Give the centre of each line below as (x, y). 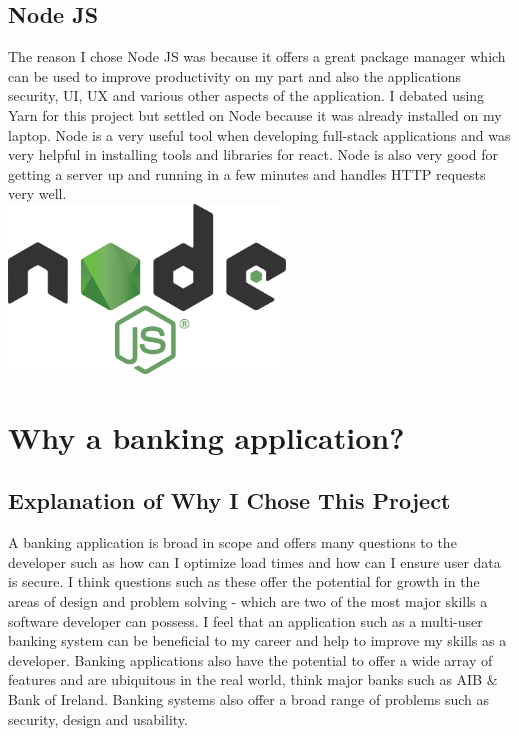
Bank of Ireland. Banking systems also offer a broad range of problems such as (248, 698)
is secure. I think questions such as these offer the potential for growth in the (244, 581)
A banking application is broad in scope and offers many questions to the (232, 542)
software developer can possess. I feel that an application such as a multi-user (245, 620)
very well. (37, 193)
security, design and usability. (98, 718)
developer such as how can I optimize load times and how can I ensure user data (254, 561)
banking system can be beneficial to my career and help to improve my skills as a (257, 640)
